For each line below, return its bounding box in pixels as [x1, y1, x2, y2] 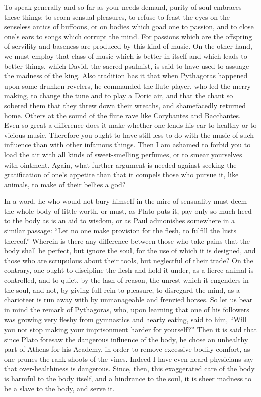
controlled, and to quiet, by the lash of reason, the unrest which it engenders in [4, 275, 249, 285]
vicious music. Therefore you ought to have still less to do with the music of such [4, 129, 254, 140]
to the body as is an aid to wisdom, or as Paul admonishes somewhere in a [4, 215, 235, 226]
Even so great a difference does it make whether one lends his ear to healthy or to [4, 120, 257, 130]
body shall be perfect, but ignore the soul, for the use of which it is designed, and [4, 245, 256, 256]
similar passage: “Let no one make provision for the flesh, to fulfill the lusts [4, 225, 236, 236]
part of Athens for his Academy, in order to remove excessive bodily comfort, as [4, 344, 250, 354]
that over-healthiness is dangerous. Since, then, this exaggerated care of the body [4, 363, 255, 374]
